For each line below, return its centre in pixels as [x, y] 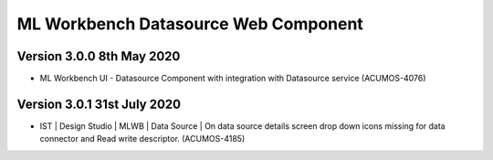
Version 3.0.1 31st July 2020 [99, 104]
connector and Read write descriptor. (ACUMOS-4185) [142, 139]
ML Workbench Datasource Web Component [190, 24]
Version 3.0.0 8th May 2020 [99, 56]
